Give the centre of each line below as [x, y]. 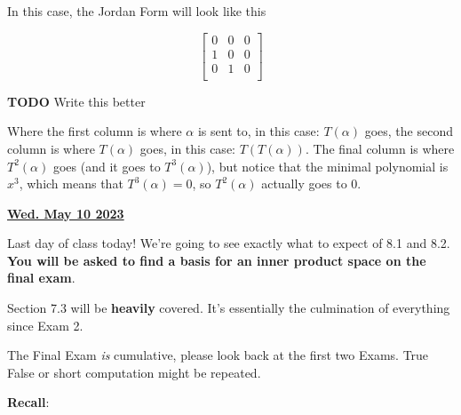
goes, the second [409, 131]
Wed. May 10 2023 [66, 213]
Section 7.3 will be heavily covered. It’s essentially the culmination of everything [229, 308]
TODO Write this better [76, 101]
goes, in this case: [187, 148]
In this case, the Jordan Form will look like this [137, 11]
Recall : [28, 402]
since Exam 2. [45, 325]
